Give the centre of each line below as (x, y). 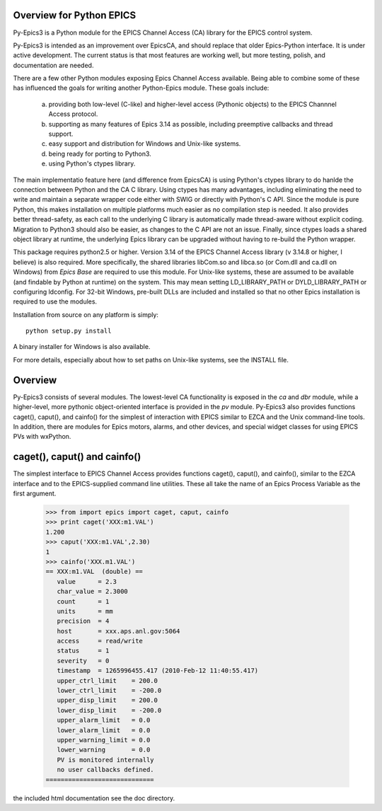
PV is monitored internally (106, 760)
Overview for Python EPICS (75, 15)
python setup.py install (69, 331)
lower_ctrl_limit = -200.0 (109, 691)
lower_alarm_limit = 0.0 (104, 730)
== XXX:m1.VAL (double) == (94, 572)
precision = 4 (83, 621)
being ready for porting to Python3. (100, 154)
